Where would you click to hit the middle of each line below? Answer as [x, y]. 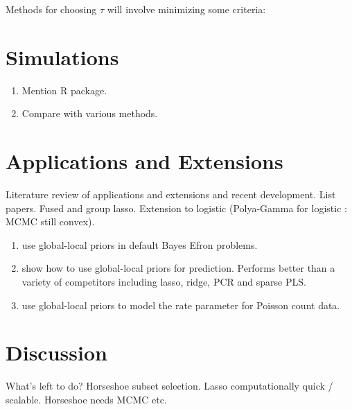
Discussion [56, 353]
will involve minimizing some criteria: [186, 9]
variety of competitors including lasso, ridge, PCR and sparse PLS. [164, 281]
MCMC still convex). [50, 221]
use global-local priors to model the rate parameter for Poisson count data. [181, 305]
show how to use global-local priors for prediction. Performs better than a [178, 268]
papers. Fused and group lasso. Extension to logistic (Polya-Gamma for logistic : [176, 208]
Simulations [62, 56]
